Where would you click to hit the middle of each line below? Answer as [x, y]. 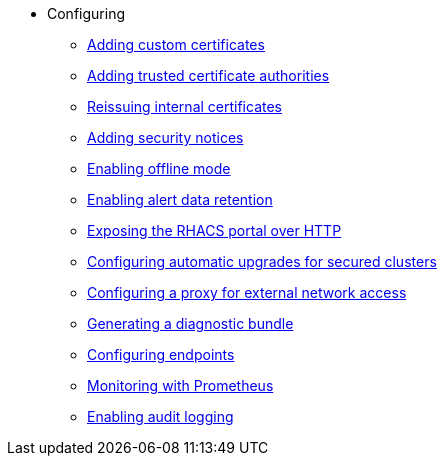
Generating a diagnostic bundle [190, 323]
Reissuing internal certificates [185, 106]
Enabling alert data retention [180, 199]
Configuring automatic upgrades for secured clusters [262, 261]
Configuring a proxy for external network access [247, 292]
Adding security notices [165, 137]
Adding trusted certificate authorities [208, 75]
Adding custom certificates [176, 44]
